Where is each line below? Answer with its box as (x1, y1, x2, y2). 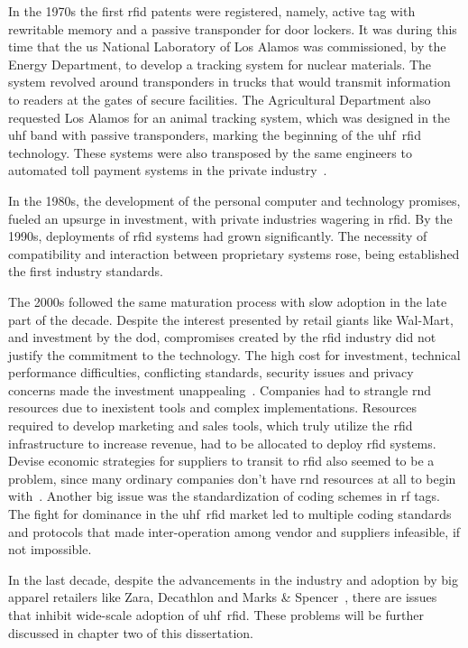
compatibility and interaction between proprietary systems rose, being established (8, 244, 460, 263)
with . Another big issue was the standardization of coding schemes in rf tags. (8, 486, 441, 505)
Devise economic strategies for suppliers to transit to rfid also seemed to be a (8, 451, 435, 470)
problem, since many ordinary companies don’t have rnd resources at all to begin (8, 468, 456, 487)
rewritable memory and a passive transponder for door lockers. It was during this (8, 19, 457, 38)
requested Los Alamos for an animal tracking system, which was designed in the (8, 107, 451, 126)
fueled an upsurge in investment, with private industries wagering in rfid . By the (8, 208, 453, 227)
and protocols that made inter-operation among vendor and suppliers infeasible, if (8, 522, 461, 541)
